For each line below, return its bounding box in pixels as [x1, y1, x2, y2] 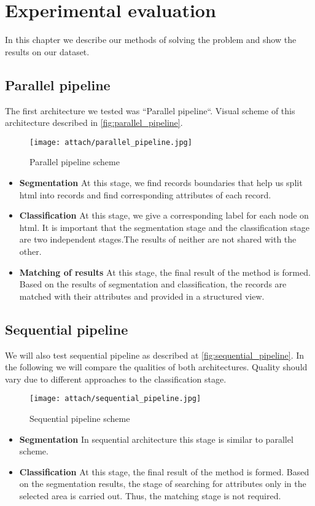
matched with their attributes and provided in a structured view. [19, 289, 265, 302]
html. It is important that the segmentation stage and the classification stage [19, 220, 309, 233]
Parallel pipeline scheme [29, 155, 120, 168]
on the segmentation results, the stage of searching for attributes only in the [19, 477, 306, 490]
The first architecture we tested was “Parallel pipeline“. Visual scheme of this [5, 104, 295, 117]
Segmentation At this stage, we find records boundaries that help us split [19, 176, 303, 189]
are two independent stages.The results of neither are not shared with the [19, 233, 297, 246]
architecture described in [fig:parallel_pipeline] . [5, 116, 183, 129]
